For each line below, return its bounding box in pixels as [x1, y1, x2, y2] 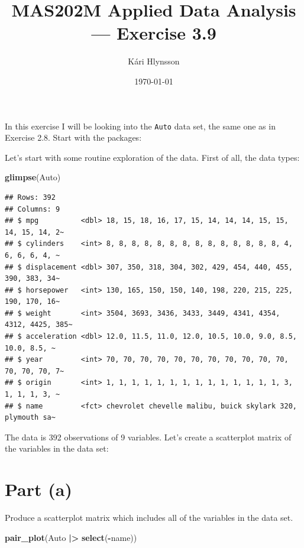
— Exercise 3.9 [91, 21, 216, 45]
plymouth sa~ [5, 413, 56, 422]
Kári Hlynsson [128, 55, 180, 67]
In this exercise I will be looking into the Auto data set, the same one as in [5, 119, 276, 132]
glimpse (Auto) [5, 171, 61, 183]
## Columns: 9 [5, 205, 60, 213]
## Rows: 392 [5, 193, 56, 202]
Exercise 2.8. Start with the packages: [5, 131, 142, 144]
